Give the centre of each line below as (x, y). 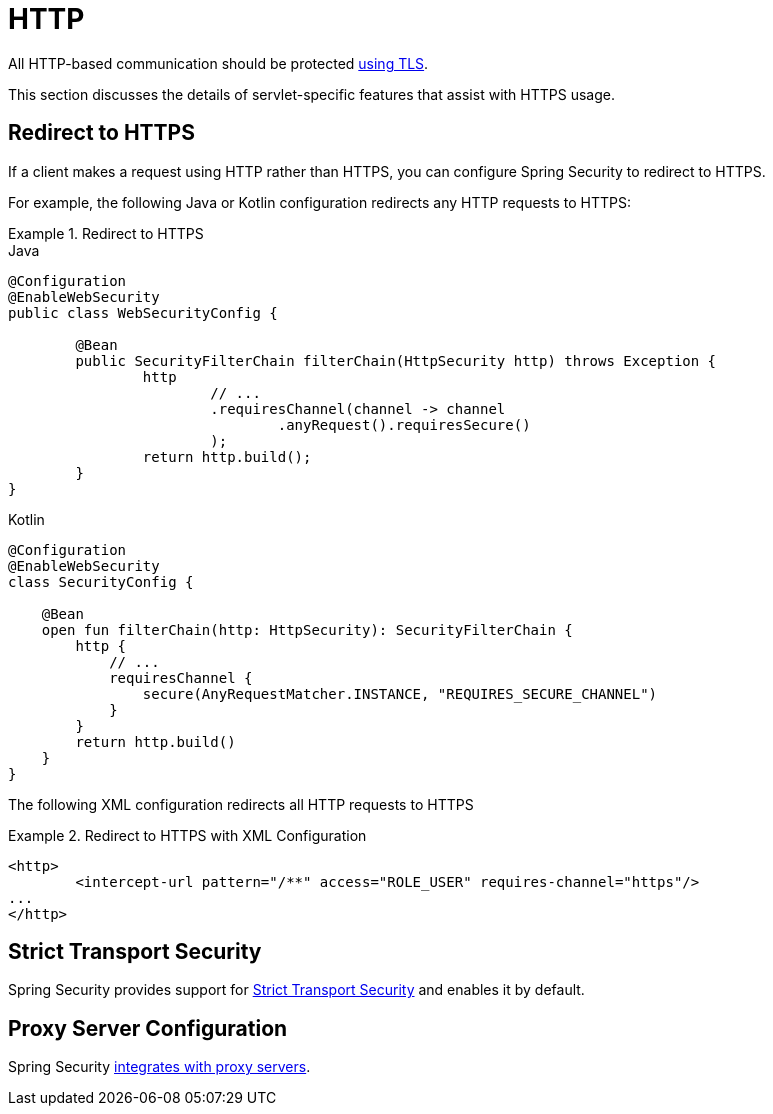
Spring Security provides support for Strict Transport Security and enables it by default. (296, 990)
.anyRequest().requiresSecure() (404, 424)
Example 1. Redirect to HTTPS (106, 233)
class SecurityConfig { (101, 581)
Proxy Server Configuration (148, 1028)
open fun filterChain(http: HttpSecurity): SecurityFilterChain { (307, 629)
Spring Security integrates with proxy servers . (159, 1067)
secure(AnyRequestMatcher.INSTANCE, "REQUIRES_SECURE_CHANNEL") (400, 693)
